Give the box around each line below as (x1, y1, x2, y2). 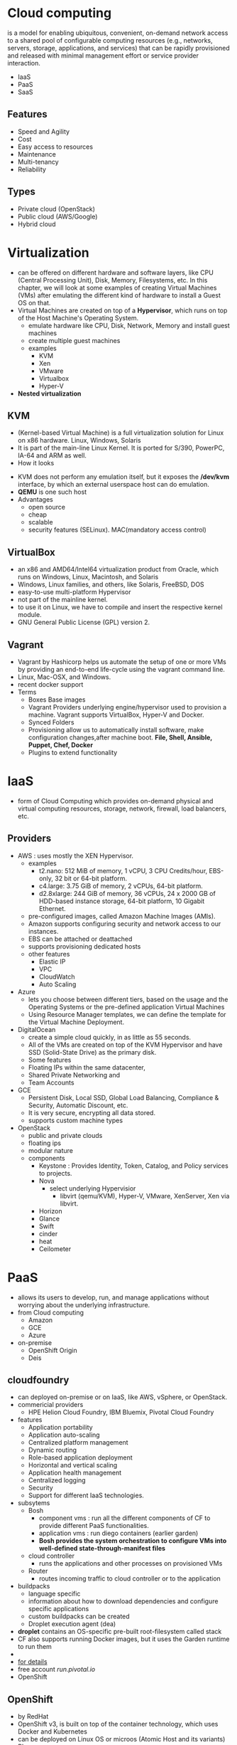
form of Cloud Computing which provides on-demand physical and (17, 796, 214, 805)
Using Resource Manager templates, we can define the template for (28, 1010, 226, 1018)
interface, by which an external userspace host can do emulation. (17, 480, 209, 489)
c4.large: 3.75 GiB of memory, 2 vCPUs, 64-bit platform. (38, 881, 204, 890)
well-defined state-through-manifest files (38, 1544, 165, 1553)
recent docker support (17, 680, 84, 688)
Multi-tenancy (17, 157, 59, 166)
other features (28, 949, 70, 958)
